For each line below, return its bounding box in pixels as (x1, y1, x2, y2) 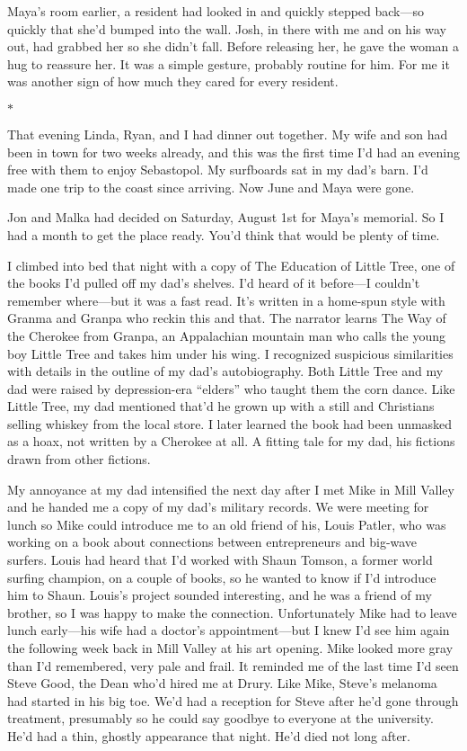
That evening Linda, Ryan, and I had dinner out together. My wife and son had (7, 124, 448, 143)
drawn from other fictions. (7, 450, 151, 469)
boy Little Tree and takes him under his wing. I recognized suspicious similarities (7, 344, 454, 362)
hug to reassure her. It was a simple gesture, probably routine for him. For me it (7, 54, 450, 73)
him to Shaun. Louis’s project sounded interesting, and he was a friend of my (7, 586, 432, 604)
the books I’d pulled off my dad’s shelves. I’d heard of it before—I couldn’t (7, 273, 420, 292)
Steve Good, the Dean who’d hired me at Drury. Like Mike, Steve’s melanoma (7, 674, 437, 693)
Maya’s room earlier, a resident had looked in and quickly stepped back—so (7, 2, 425, 20)
